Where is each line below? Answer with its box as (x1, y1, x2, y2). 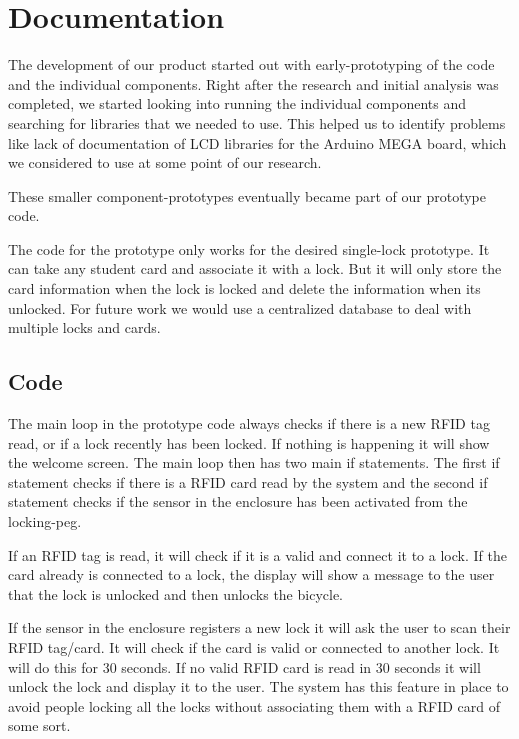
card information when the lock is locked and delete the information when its (8, 278, 481, 299)
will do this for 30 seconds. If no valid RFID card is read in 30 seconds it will (8, 656, 481, 677)
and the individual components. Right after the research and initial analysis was (8, 73, 499, 94)
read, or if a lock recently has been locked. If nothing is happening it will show (8, 432, 490, 453)
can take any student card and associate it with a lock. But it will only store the (8, 258, 502, 279)
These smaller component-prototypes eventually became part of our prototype (8, 185, 486, 206)
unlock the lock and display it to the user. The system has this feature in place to (8, 676, 509, 697)
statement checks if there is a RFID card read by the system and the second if (8, 471, 488, 492)
